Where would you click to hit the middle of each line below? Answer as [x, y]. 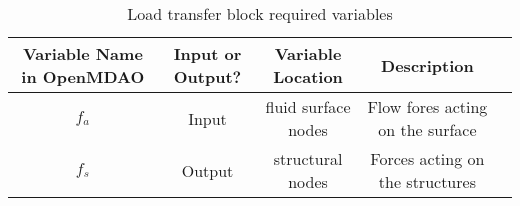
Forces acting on [427, 158]
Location [308, 76]
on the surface [427, 129]
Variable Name [82, 53]
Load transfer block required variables [260, 13]
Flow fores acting [427, 106]
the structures [427, 181]
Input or [207, 53]
